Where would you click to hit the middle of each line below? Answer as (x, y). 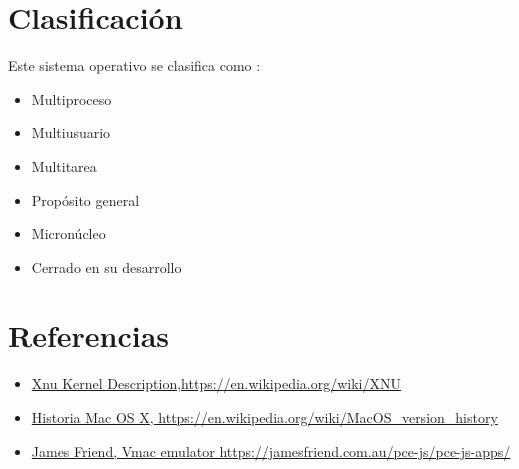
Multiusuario (71, 132)
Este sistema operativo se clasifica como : (134, 65)
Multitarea (64, 165)
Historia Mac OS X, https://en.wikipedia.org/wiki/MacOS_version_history (264, 417)
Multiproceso (71, 98)
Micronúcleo (68, 233)
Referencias (89, 335)
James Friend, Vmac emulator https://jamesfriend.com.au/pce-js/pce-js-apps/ (271, 450)
